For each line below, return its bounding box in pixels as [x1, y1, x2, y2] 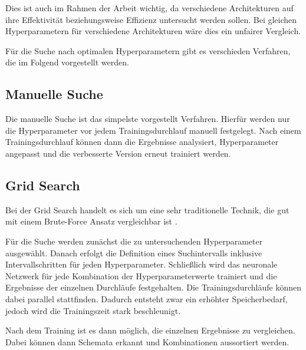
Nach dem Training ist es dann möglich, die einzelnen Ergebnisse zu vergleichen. [5, 324, 295, 336]
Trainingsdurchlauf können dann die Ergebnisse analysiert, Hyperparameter [5, 136, 279, 148]
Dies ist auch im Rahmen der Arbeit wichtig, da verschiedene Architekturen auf [5, 2, 294, 14]
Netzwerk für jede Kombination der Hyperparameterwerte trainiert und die [5, 269, 277, 282]
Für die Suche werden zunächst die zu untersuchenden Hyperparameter [5, 235, 263, 247]
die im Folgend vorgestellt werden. [5, 56, 129, 68]
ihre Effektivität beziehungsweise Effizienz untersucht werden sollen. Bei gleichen [5, 13, 297, 25]
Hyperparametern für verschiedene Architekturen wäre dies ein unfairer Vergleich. [5, 25, 301, 37]
